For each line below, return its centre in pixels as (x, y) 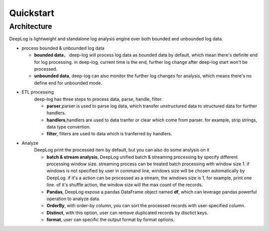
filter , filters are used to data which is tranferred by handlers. (109, 134)
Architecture (31, 26)
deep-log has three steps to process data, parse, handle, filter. (98, 99)
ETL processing (38, 92)
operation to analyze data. (73, 199)
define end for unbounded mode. (68, 83)
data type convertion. (68, 127)
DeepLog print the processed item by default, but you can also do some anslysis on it (122, 150)
